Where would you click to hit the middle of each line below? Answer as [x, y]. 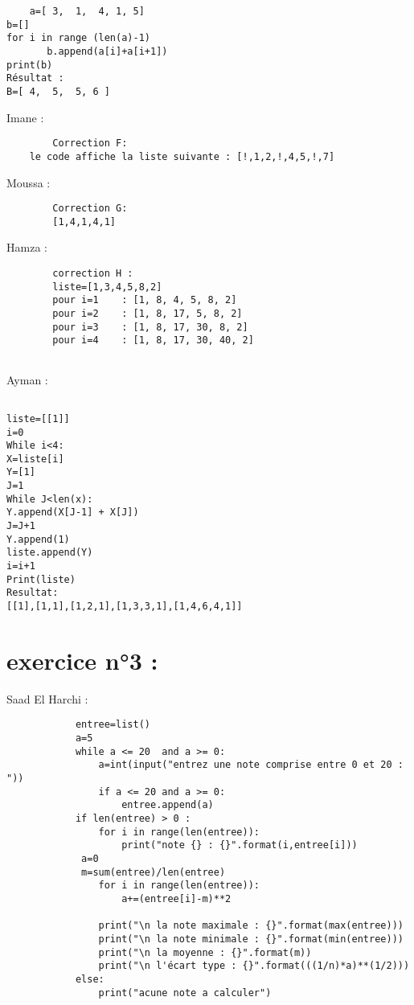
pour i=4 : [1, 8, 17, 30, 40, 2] [153, 340]
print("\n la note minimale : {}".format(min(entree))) [251, 939]
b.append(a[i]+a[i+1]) [107, 51]
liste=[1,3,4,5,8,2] [107, 287]
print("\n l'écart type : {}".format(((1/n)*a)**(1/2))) [254, 966]
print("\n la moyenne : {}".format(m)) [205, 952]
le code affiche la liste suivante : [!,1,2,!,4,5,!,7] [182, 156]
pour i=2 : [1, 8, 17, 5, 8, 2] [148, 313]
